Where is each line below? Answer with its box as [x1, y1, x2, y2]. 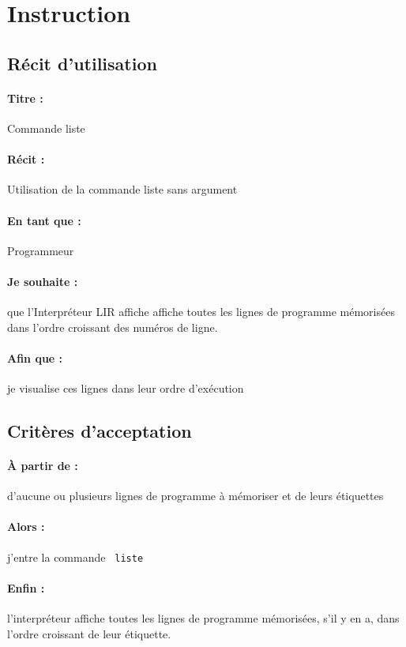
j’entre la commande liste [7, 548, 144, 565]
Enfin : [7, 579, 45, 596]
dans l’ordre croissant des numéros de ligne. [7, 318, 218, 335]
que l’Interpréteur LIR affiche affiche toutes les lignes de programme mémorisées [7, 303, 395, 320]
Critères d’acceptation [7, 419, 192, 443]
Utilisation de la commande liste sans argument [7, 181, 238, 197]
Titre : [7, 89, 43, 106]
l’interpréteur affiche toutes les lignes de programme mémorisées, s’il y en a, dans [7, 610, 400, 626]
